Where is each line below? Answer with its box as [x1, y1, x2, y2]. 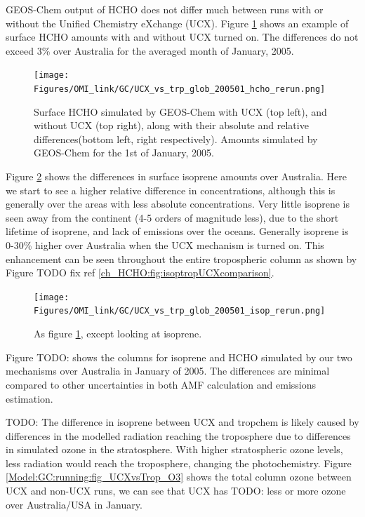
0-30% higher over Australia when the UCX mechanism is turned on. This [6, 238, 324, 253]
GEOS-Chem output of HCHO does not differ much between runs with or [6, 2, 324, 16]
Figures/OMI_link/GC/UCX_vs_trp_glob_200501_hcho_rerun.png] [34, 84, 326, 95]
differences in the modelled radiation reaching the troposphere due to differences [6, 428, 351, 443]
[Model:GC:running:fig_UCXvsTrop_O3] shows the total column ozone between [6, 469, 352, 484]
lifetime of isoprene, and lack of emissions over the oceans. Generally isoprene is [6, 224, 349, 239]
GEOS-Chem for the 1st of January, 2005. [34, 145, 214, 160]
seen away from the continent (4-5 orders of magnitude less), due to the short [6, 210, 339, 224]
